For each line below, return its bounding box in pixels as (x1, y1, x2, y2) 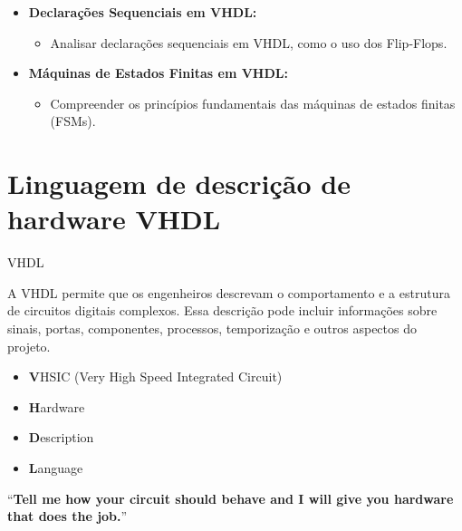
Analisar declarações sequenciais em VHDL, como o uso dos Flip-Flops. (50, 33, 448, 52)
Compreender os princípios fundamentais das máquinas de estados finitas (50, 93, 456, 112)
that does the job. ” (7, 507, 128, 526)
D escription (28, 428, 94, 447)
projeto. (7, 336, 51, 355)
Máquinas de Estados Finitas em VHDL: (28, 63, 288, 82)
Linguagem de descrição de (7, 165, 351, 202)
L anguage (28, 459, 83, 478)
